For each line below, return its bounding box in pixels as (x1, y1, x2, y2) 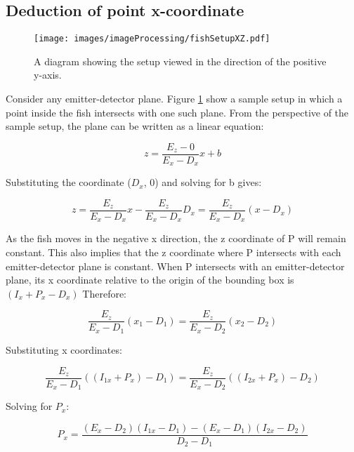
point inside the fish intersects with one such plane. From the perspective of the (6, 105, 349, 119)
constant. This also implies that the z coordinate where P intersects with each (6, 245, 341, 260)
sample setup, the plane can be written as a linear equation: (6, 119, 264, 133)
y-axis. (34, 67, 62, 82)
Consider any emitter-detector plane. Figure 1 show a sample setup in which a (6, 91, 343, 106)
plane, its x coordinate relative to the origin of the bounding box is (6, 272, 294, 287)
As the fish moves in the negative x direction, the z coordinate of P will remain (6, 231, 346, 246)
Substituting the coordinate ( (6, 175, 131, 190)
